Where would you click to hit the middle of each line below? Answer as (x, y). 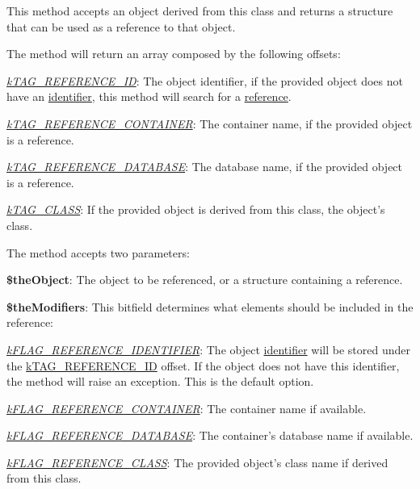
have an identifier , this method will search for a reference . (149, 96)
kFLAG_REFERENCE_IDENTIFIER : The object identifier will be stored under (208, 349)
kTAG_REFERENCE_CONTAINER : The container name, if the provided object (210, 123)
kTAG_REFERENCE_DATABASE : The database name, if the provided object (205, 167)
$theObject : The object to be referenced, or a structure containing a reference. (205, 280)
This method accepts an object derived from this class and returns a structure (200, 10)
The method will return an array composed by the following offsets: (174, 54)
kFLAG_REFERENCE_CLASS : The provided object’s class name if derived (197, 462)
